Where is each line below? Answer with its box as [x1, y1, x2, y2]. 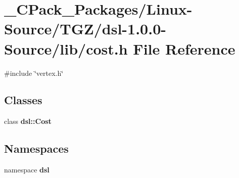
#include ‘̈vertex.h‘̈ [4, 67, 64, 78]
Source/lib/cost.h [4, 38, 128, 59]
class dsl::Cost [4, 116, 52, 126]
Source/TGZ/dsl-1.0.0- [4, 18, 166, 39]
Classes [4, 92, 42, 108]
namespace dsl [4, 164, 50, 175]
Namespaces [4, 141, 69, 156]
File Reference [133, 38, 235, 59]
